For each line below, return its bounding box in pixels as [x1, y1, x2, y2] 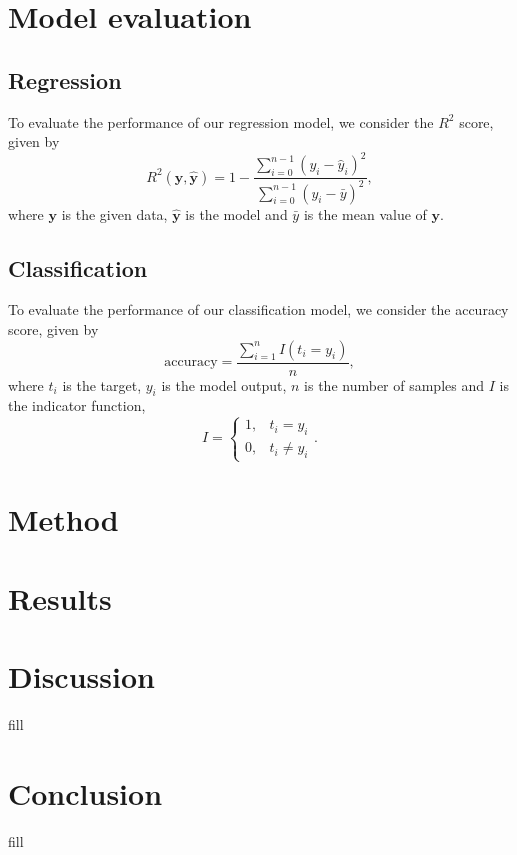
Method [8, 499, 119, 540]
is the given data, [61, 203, 168, 224]
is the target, [62, 374, 142, 395]
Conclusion [8, 772, 163, 813]
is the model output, [161, 374, 287, 395]
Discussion [8, 656, 155, 697]
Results [8, 577, 112, 618]
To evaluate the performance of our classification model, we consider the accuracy [8, 299, 509, 320]
